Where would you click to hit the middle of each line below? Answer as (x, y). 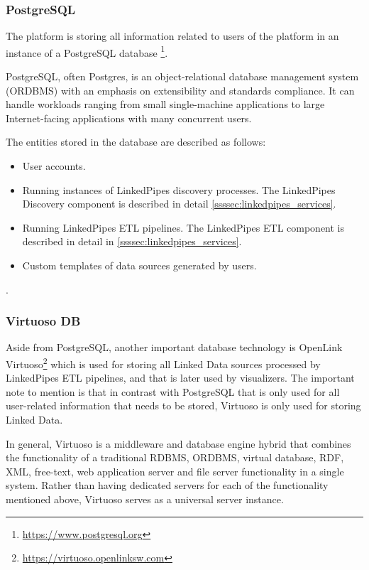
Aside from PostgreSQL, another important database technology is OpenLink (174, 347)
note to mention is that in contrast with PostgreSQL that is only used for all (173, 391)
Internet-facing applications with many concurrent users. (129, 118)
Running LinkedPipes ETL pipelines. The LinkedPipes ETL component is (183, 227)
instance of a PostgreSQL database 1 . (87, 51)
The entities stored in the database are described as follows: (136, 142)
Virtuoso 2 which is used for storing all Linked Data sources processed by (163, 363)
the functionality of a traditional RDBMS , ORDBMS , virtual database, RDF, (175, 457)
